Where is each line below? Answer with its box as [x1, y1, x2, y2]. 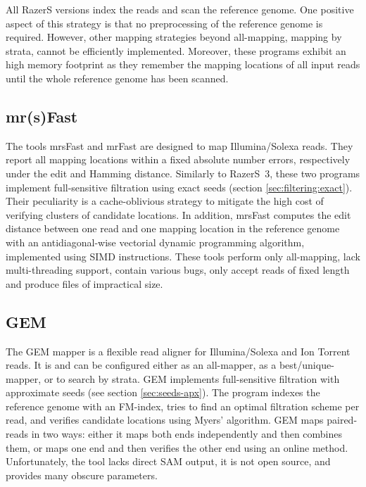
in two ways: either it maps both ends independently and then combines [31, 426, 343, 441]
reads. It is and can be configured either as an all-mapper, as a [6, 358, 277, 372]
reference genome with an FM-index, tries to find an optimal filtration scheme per [6, 398, 360, 413]
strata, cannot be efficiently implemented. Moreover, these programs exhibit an [6, 43, 346, 58]
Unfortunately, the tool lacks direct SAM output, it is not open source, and [6, 454, 331, 469]
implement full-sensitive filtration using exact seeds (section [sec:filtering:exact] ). [6, 179, 353, 194]
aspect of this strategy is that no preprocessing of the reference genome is [6, 15, 323, 30]
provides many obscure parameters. [6, 467, 158, 482]
